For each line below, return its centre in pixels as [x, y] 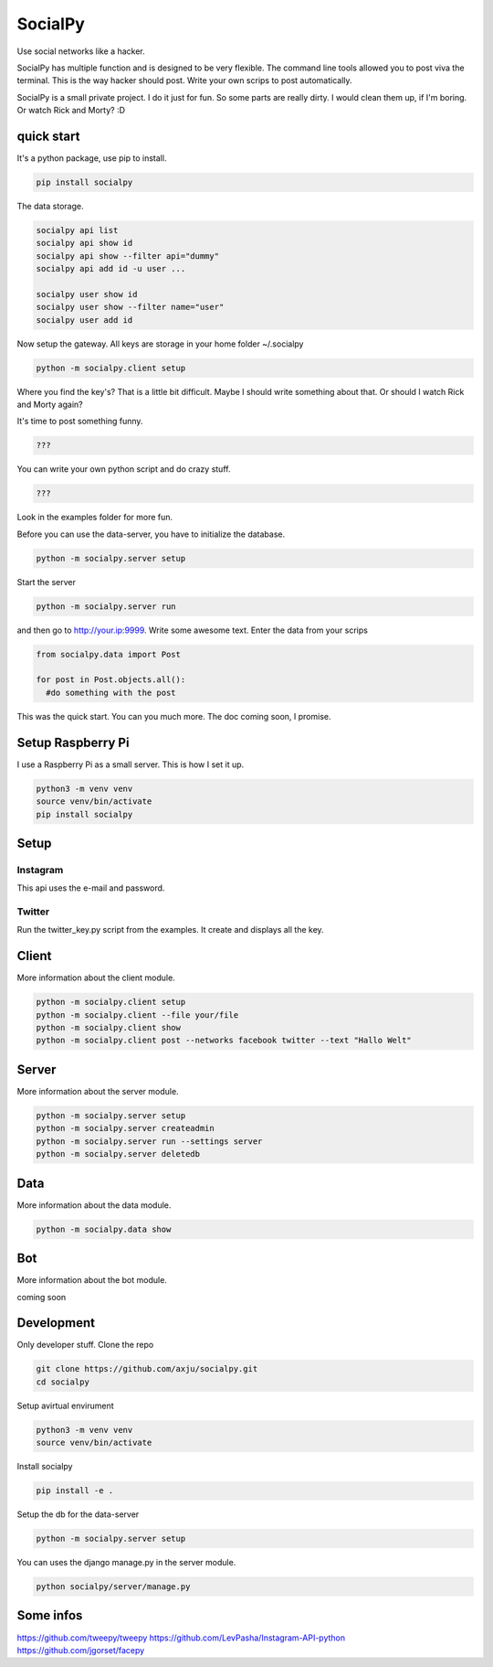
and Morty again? [50, 405]
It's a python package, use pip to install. [92, 158]
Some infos [50, 1615]
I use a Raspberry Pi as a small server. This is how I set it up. [131, 764]
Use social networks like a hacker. [81, 51]
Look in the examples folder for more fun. [95, 518]
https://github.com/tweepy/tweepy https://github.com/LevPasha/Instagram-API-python [181, 1638]
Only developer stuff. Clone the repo [85, 1345]
